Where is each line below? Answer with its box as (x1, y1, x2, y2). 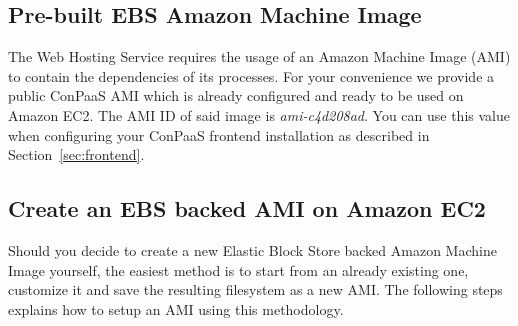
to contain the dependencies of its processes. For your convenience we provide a (8, 65, 495, 86)
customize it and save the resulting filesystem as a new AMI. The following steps (8, 279, 503, 300)
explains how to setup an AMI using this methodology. (8, 298, 344, 319)
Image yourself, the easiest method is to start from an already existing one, (8, 259, 469, 280)
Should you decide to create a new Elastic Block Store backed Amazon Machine (8, 239, 497, 260)
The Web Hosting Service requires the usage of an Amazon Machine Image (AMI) (8, 46, 511, 67)
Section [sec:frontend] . (8, 144, 145, 165)
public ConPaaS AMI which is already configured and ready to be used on (8, 85, 464, 106)
